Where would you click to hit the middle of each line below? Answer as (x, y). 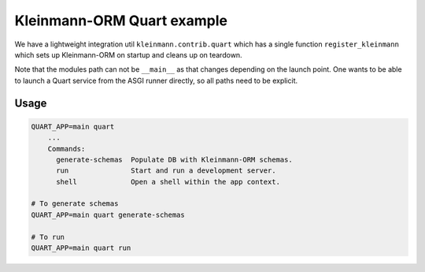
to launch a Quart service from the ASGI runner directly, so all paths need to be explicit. (156, 80)
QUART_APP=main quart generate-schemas (108, 214)
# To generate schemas (75, 204)
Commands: (67, 149)
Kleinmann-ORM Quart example (121, 20)
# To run (48, 237)
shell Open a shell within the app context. (168, 182)
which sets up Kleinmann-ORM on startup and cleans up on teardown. (129, 54)
